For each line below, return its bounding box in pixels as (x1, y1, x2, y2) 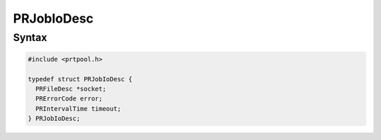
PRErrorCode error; (35, 95, 103, 103)
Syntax (13, 31, 47, 44)
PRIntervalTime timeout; (35, 105, 121, 112)
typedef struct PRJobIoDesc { (28, 75, 133, 83)
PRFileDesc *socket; (35, 85, 107, 93)
